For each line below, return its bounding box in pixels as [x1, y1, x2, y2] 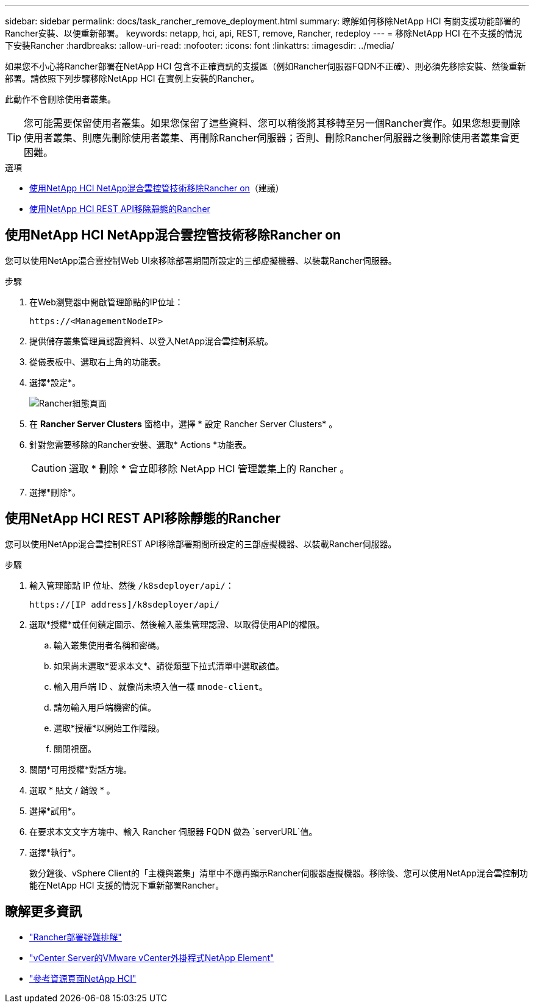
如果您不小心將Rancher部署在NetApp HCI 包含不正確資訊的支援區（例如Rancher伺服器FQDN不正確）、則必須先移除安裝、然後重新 [5, 61, 526, 71]
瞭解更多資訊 [5, 904, 82, 920]
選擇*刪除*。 [29, 486, 81, 497]
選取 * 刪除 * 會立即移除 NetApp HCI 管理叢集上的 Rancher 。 [69, 462, 350, 475]
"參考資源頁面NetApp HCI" [29, 973, 137, 984]
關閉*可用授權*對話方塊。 [29, 764, 132, 775]
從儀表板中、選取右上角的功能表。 [29, 356, 166, 367]
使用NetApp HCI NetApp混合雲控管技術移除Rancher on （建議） [29, 183, 284, 193]
